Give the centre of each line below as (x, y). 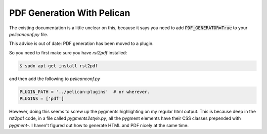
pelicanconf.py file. (29, 34)
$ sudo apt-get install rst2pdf (59, 66)
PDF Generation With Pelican (70, 13)
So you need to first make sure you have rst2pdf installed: (68, 52)
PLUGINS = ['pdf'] (42, 99)
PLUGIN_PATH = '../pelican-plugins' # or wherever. (85, 92)
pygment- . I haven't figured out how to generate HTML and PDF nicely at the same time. (99, 125)
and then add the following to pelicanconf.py (55, 79)
